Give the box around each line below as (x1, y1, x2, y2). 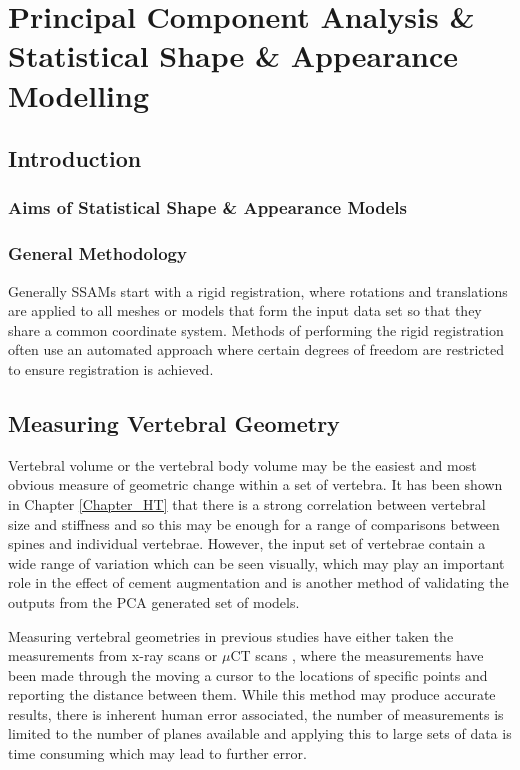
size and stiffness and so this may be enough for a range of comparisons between (8, 513, 500, 534)
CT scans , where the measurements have (230, 645, 484, 666)
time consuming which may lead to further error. (8, 743, 307, 764)
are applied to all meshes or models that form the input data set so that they (8, 300, 482, 321)
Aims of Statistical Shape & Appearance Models (8, 195, 407, 220)
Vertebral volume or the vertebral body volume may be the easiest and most (8, 454, 477, 475)
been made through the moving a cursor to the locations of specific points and (8, 664, 488, 685)
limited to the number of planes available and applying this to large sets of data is (8, 723, 512, 744)
